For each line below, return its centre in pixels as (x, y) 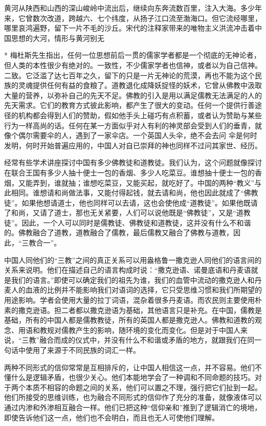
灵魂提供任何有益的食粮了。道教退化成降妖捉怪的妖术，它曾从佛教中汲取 (140, 85)
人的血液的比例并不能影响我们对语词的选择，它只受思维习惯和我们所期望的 (136, 290)
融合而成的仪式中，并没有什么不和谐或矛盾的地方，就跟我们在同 (147, 340)
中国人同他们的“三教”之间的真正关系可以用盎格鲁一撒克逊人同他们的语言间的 (133, 260)
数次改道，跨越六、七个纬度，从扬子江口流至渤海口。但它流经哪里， (147, 18)
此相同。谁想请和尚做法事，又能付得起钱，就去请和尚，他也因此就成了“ (124, 193)
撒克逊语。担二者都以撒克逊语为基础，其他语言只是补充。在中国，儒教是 (140, 310)
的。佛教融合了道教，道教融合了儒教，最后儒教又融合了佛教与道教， (119, 232)
